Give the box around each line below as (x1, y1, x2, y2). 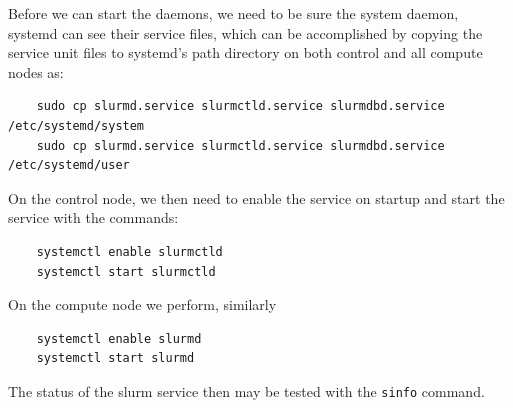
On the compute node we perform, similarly (8, 294, 277, 315)
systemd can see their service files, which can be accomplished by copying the (8, 22, 483, 43)
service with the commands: (8, 207, 179, 228)
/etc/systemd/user (8, 158, 130, 173)
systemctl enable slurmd (36, 331, 202, 346)
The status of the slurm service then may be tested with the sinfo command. (8, 380, 485, 401)
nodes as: (8, 61, 64, 82)
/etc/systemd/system (8, 118, 145, 133)
